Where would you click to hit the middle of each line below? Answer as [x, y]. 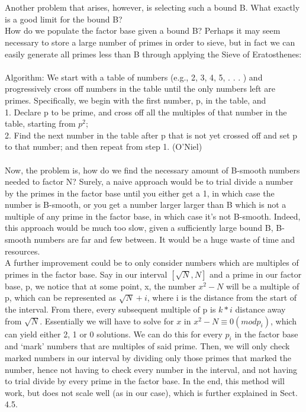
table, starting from [40, 123]
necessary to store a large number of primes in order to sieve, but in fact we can [150, 42]
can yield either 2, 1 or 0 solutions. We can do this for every [114, 334]
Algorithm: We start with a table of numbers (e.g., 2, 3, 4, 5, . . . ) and [134, 77]
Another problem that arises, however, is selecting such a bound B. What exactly [152, 7]
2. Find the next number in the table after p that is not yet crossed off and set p [151, 135]
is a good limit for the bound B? [64, 19]
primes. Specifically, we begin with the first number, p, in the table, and [136, 100]
